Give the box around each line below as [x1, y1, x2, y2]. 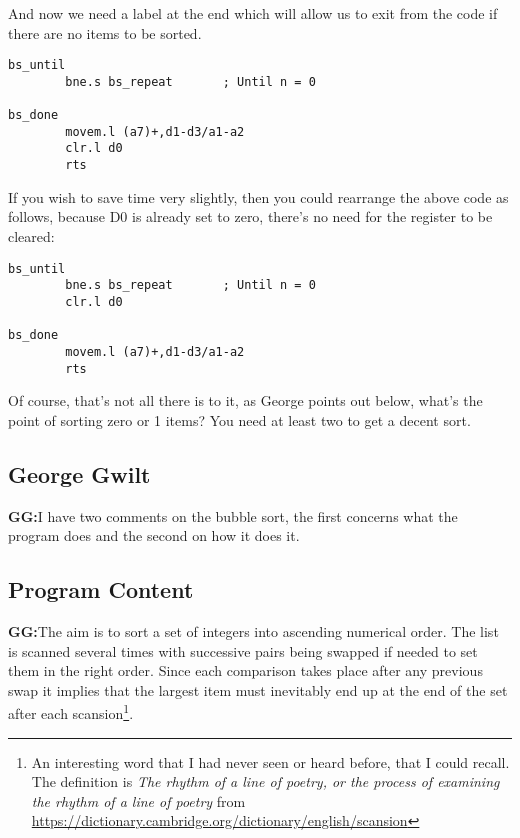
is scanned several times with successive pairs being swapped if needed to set [8, 640, 478, 661]
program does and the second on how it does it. [8, 525, 300, 546]
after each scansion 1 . [8, 700, 134, 723]
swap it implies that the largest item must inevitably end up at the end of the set [8, 679, 508, 700]
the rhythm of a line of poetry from [31, 790, 246, 811]
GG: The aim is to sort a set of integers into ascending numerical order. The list [8, 620, 499, 641]
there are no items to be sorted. [8, 22, 202, 43]
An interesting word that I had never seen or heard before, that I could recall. [31, 751, 510, 772]
